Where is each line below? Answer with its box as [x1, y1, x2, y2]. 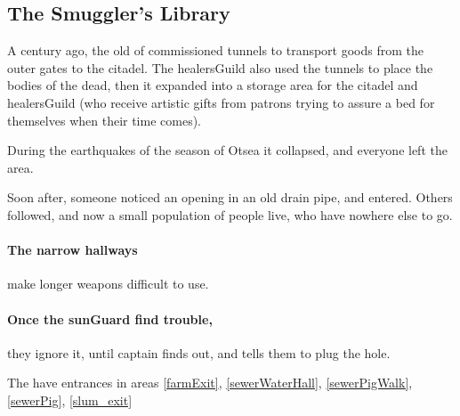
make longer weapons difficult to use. [7, 274, 209, 293]
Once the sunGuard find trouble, [7, 309, 213, 328]
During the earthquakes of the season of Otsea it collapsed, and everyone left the [7, 141, 448, 159]
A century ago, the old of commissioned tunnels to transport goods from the [7, 41, 424, 60]
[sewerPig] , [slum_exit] [7, 390, 133, 409]
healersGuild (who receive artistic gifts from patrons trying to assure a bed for [7, 93, 435, 111]
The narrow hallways [7, 241, 138, 259]
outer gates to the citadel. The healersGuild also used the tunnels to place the [7, 58, 433, 77]
